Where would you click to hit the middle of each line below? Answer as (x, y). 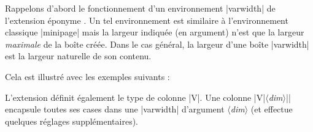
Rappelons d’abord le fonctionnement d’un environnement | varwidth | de (140, 8)
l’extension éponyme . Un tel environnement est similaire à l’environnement (147, 20)
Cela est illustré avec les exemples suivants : (87, 76)
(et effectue (272, 109)
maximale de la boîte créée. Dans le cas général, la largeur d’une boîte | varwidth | (157, 44)
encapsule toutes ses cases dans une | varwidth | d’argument (115, 109)
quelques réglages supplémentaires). (71, 121)
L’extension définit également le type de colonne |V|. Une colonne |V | (135, 97)
